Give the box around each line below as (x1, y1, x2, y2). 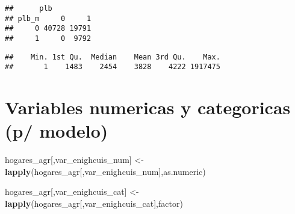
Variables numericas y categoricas (5, 95, 291, 120)
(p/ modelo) (5, 118, 108, 143)
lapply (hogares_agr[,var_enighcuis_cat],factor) (5, 197, 183, 210)
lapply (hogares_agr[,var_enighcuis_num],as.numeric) (5, 165, 206, 177)
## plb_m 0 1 (5, 14, 92, 23)
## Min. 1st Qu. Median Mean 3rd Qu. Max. (5, 52, 220, 61)
